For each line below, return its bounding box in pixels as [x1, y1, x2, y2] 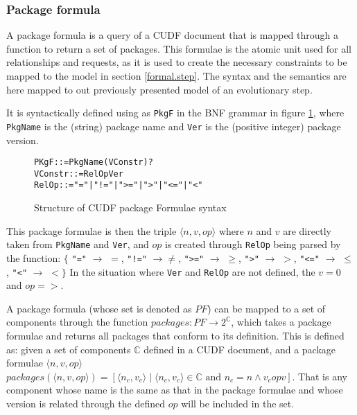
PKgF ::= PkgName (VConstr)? [34, 157, 153, 168]
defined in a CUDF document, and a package [143, 342, 336, 356]
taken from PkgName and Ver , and [6, 237, 149, 251]
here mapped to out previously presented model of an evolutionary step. [6, 82, 313, 96]
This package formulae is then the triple [6, 223, 177, 238]
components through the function [6, 315, 148, 329]
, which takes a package [231, 315, 331, 329]
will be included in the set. [181, 396, 295, 410]
